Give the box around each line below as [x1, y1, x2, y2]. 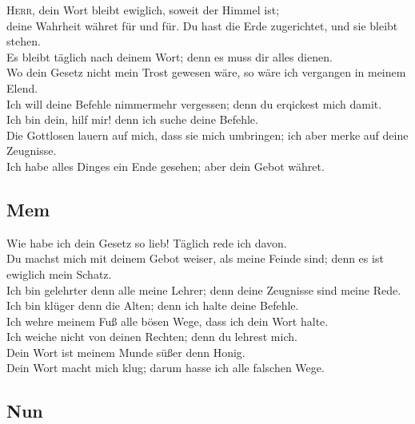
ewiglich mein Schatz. [6, 265, 112, 282]
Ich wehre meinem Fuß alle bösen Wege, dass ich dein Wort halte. [6, 312, 329, 329]
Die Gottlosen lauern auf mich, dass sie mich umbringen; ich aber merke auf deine [6, 126, 409, 143]
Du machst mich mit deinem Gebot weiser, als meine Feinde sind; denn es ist [6, 250, 384, 267]
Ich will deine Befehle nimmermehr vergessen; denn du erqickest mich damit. [6, 95, 382, 112]
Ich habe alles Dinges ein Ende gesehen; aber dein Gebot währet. [6, 157, 325, 174]
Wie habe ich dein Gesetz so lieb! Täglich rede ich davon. [6, 234, 287, 251]
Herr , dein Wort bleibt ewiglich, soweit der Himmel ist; [6, 2, 280, 18]
